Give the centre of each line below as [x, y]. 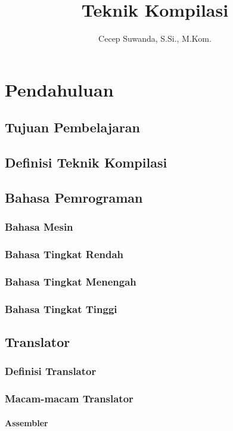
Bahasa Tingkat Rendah [64, 254]
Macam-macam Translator [69, 399]
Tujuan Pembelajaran [73, 127]
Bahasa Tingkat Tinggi [61, 308]
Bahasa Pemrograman [74, 197]
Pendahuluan [59, 89]
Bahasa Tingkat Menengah [71, 281]
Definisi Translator [51, 371]
